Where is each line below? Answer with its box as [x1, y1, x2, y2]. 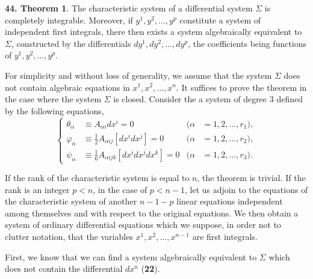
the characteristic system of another [5, 195, 137, 207]
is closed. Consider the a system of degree [113, 93, 267, 105]
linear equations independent [176, 195, 283, 207]
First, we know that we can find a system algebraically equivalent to [5, 250, 257, 263]
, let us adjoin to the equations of [185, 183, 308, 195]
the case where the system [5, 93, 102, 105]
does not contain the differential [5, 262, 123, 275]
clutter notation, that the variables [5, 230, 133, 242]
